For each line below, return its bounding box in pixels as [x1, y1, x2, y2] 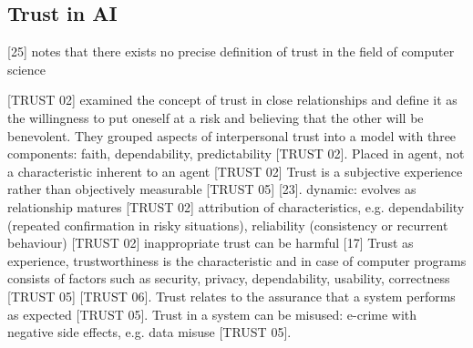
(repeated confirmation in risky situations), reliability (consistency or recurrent [7, 215, 448, 234]
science [7, 59, 46, 78]
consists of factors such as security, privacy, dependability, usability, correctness [7, 269, 450, 288]
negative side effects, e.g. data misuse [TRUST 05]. [7, 322, 292, 342]
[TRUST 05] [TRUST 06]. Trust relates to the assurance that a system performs [7, 286, 456, 305]
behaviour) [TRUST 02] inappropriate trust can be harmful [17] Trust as [7, 233, 414, 252]
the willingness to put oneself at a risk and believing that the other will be [7, 107, 424, 127]
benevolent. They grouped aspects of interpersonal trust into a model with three [7, 126, 457, 145]
